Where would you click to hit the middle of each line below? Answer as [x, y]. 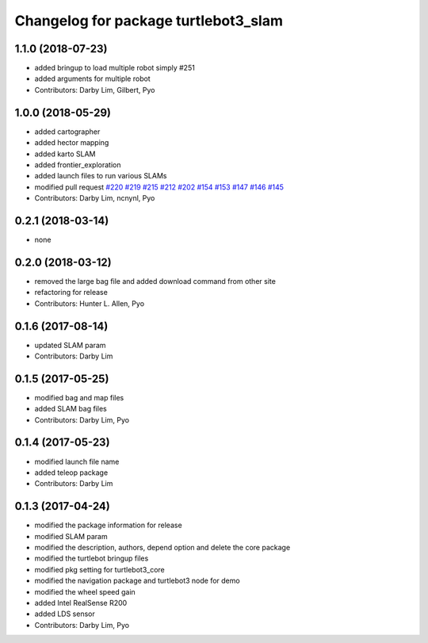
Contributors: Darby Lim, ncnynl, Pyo [95, 198]
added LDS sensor [65, 614]
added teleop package [71, 473]
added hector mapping [72, 143]
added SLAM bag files [71, 409]
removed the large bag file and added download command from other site [155, 281]
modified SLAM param [71, 536]
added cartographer [67, 132]
